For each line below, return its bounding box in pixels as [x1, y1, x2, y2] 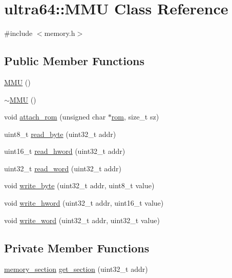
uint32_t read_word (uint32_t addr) [4, 163, 121, 173]
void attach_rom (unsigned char [4, 111, 106, 122]
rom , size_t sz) [111, 111, 159, 122]
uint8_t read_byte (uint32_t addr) [4, 128, 116, 139]
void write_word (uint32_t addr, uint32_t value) [4, 214, 160, 225]
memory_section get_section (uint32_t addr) [4, 264, 148, 274]
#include [4, 28, 33, 38]
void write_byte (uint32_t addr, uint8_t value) [4, 180, 155, 191]
